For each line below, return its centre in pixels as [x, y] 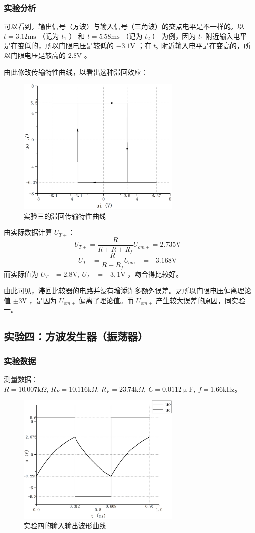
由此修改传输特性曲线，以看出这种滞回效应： [76, 71]
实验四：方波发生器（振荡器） [76, 336]
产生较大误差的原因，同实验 [200, 300]
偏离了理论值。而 [106, 300]
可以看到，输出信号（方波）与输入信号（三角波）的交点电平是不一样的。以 [124, 26]
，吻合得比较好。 [155, 273]
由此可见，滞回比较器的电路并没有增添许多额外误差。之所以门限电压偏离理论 [127, 291]
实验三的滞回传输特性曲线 [65, 215]
